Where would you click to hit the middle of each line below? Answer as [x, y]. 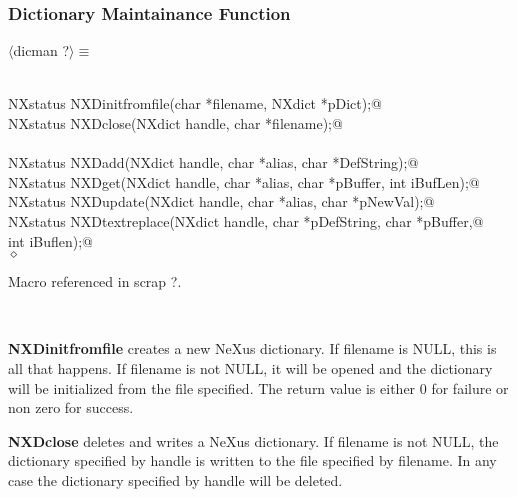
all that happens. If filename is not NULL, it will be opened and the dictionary [250, 367]
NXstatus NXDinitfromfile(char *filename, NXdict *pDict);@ [195, 103]
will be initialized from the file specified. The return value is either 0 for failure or [258, 387]
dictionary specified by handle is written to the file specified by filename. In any [252, 460]
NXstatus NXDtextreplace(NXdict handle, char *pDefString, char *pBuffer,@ [246, 220]
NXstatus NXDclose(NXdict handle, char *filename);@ [175, 123]
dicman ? [41, 50]
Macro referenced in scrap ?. [95, 281]
